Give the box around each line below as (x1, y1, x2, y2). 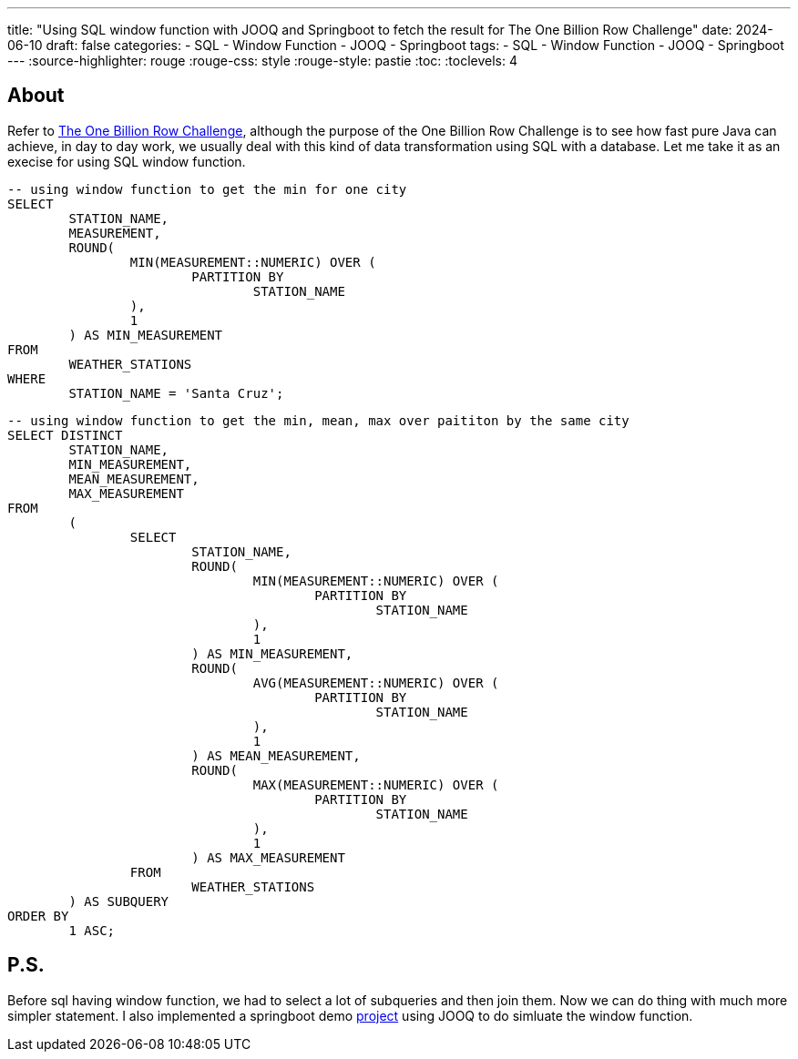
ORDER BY (7, 908, 69, 923)
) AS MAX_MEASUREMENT (191, 850, 345, 865)
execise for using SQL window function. (7, 153, 246, 169)
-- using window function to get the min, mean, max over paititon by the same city (7, 412, 629, 428)
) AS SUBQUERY (68, 893, 169, 909)
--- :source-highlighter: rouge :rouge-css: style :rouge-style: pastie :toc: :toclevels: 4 (7, 53, 517, 68)
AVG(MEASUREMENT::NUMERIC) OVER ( (252, 675, 499, 690)
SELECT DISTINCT (7, 427, 123, 443)
